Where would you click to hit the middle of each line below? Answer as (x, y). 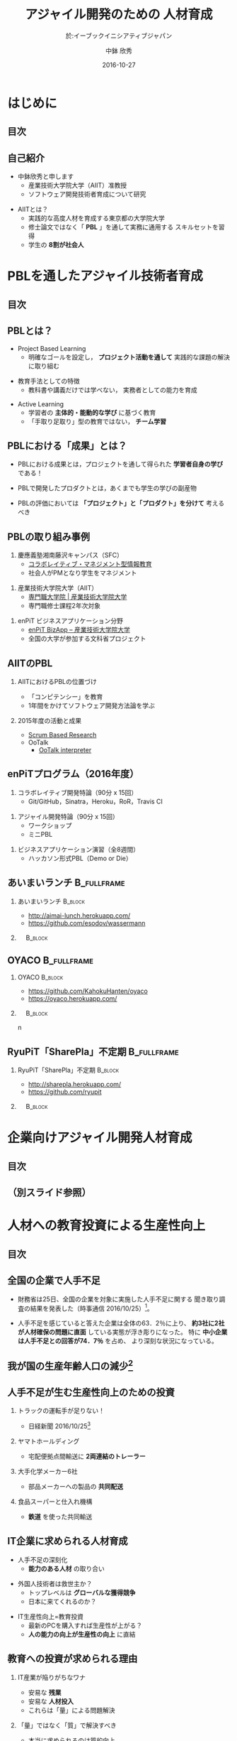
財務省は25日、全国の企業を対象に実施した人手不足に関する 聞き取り (118, 1299)
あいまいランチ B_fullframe (66, 883)
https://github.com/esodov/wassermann (87, 923)
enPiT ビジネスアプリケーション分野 (70, 621)
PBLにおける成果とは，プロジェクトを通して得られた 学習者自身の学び (120, 464)
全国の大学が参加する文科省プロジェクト (87, 639)
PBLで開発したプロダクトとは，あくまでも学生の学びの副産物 (107, 488)
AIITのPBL (30, 663)
